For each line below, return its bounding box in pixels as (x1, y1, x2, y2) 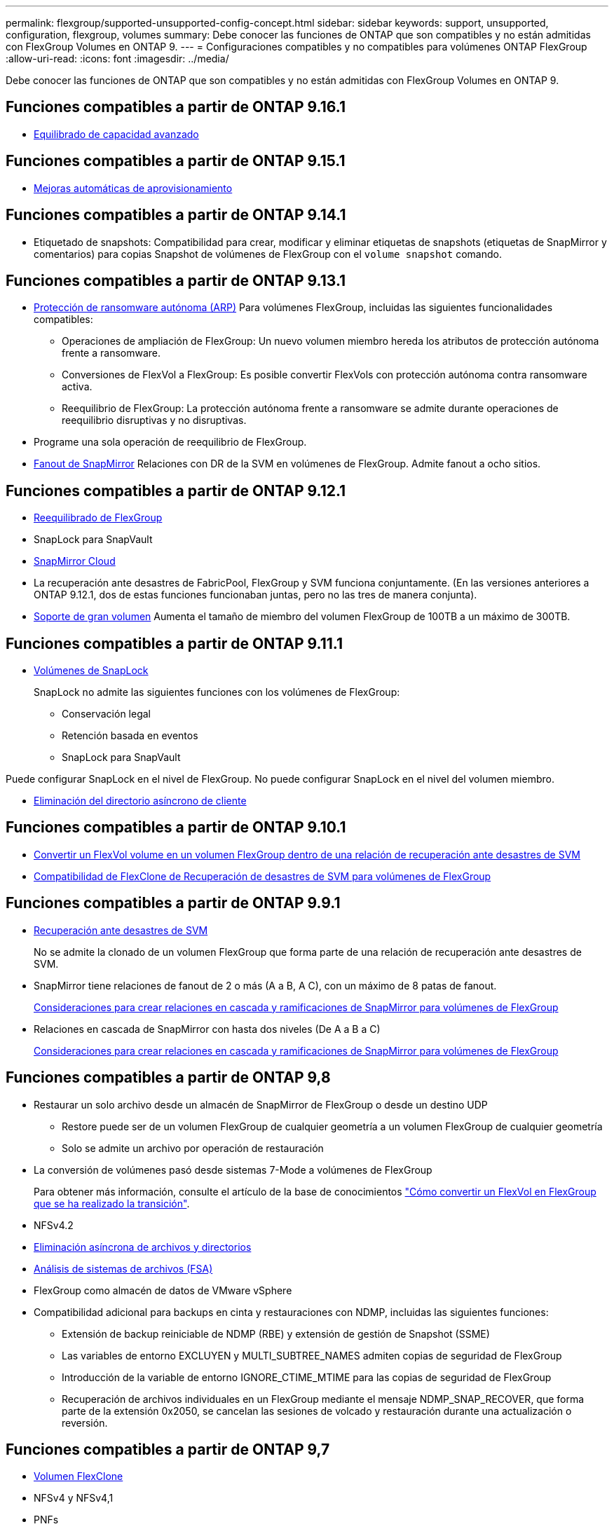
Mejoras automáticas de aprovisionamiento (34, 181, 233, 194)
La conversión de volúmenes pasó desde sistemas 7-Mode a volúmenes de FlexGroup (34, 1163, 432, 1176)
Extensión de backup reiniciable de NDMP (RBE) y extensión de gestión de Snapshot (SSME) (62, 1327, 490, 1340)
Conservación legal (62, 708, 151, 720)
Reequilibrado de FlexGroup (34, 512, 163, 524)
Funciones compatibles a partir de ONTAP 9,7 (6, 1441, 330, 1459)
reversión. (62, 1416, 108, 1429)
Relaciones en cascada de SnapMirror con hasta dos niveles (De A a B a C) (34, 1022, 381, 1035)
